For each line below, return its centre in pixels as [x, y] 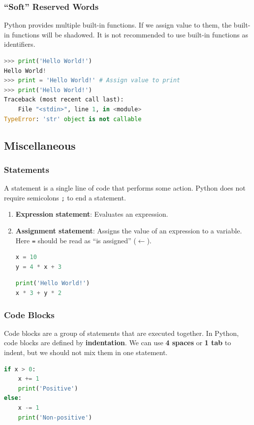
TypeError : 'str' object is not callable [73, 119]
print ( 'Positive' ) [48, 388]
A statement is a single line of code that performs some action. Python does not [125, 188]
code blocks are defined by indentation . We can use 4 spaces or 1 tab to [118, 343]
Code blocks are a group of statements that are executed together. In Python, [121, 333]
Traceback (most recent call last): [64, 100]
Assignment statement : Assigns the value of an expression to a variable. [129, 230]
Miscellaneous [40, 145]
